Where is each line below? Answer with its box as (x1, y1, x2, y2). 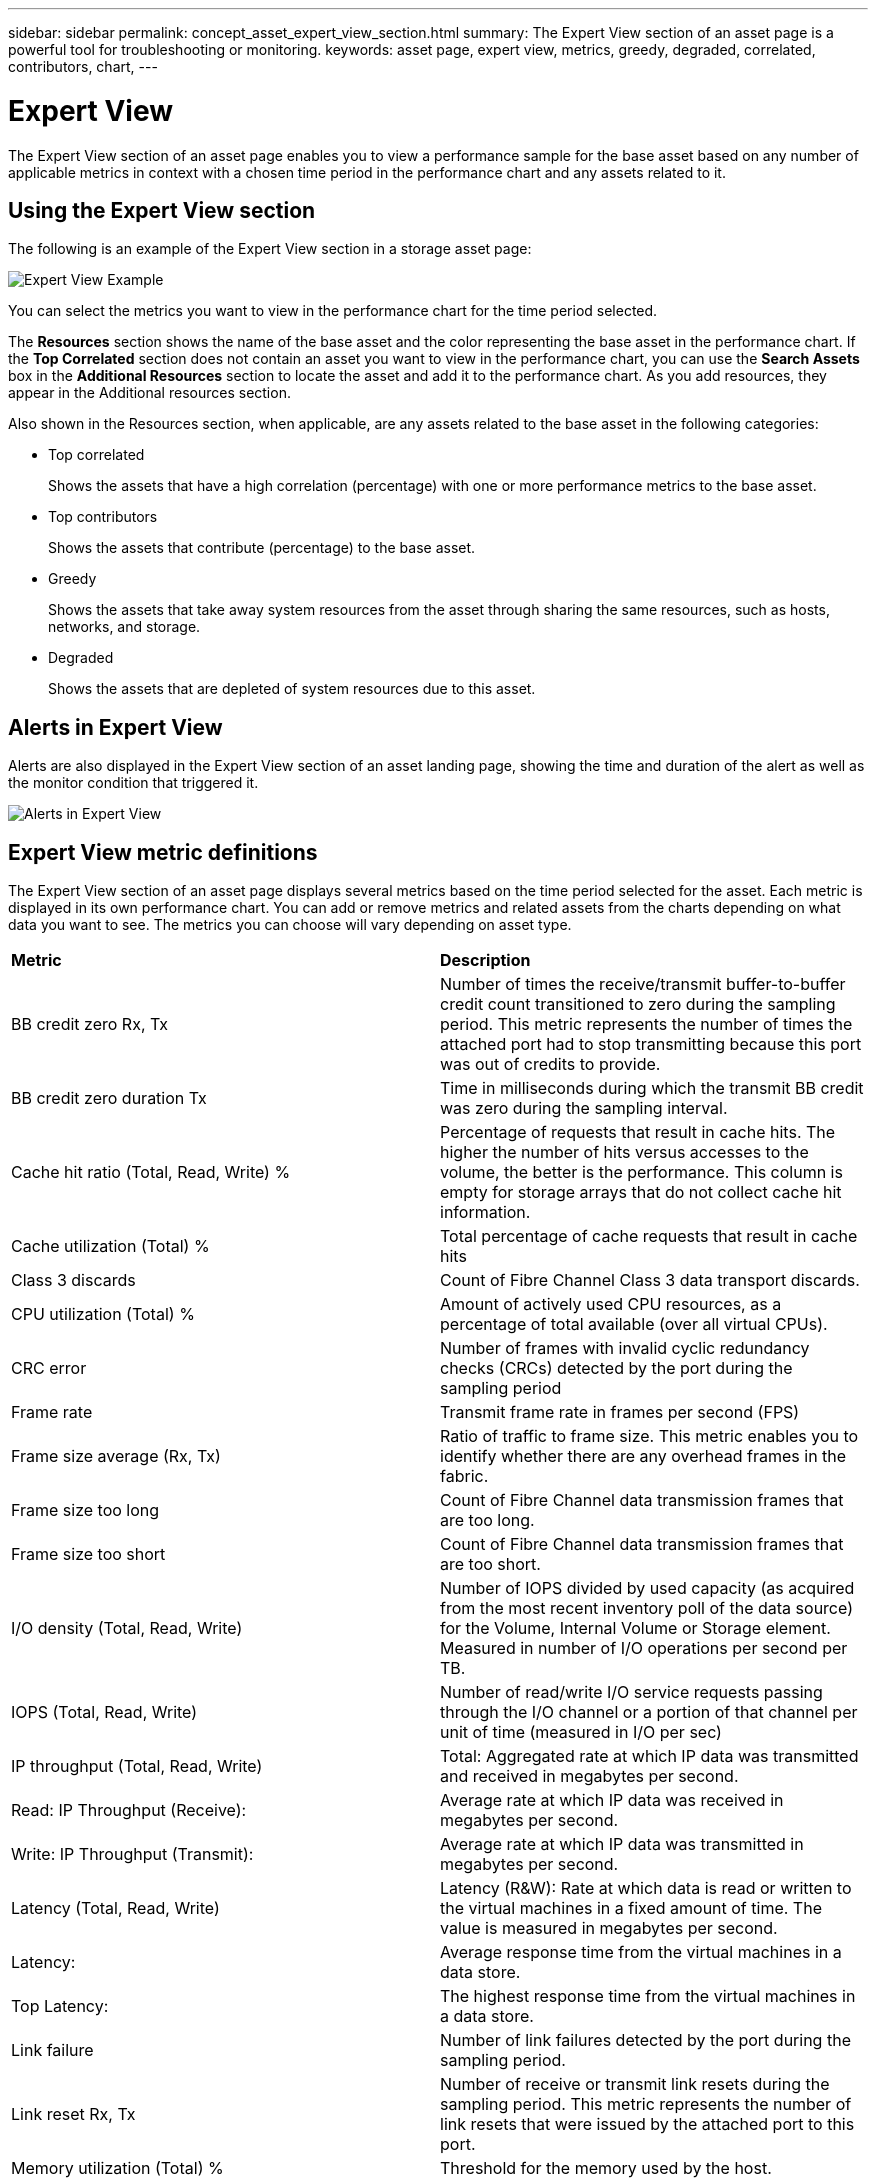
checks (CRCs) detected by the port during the (440, 1358, 793, 1379)
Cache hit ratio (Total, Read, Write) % (11, 1162, 291, 1183)
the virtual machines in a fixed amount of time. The (440, 1898, 822, 1919)
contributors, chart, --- (8, 58, 158, 75)
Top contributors (48, 508, 158, 526)
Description (440, 950, 531, 971)
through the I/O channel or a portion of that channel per (440, 1702, 858, 1723)
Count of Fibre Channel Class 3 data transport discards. (440, 1270, 860, 1291)
